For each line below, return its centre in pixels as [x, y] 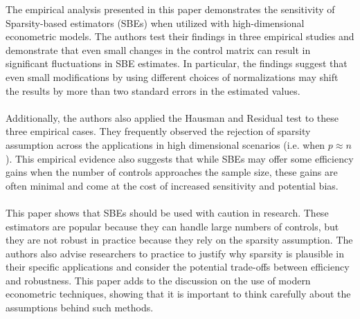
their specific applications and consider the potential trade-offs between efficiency [178, 267]
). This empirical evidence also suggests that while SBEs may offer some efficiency [180, 158]
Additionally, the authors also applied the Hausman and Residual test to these [172, 117]
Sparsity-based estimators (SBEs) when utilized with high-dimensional [155, 22]
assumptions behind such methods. [80, 308]
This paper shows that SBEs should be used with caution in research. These [167, 212]
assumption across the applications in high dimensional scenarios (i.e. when [165, 144]
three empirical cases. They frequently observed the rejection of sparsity [158, 131]
